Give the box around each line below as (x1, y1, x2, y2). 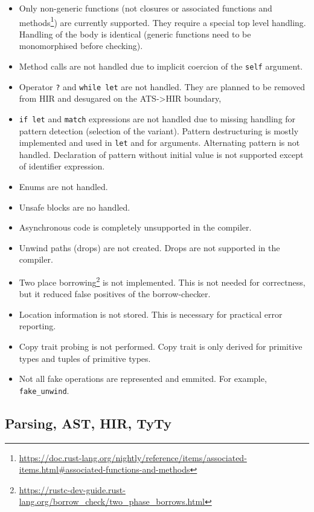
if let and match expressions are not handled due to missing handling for (19, 112, 296, 125)
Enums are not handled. (19, 180, 108, 193)
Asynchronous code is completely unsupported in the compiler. (19, 221, 252, 234)
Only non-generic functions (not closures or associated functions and (19, 2, 272, 14)
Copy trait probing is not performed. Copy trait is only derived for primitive (19, 340, 303, 353)
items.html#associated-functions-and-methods (19, 463, 190, 476)
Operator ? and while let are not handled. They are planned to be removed (19, 80, 305, 93)
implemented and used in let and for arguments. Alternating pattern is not (19, 136, 300, 149)
